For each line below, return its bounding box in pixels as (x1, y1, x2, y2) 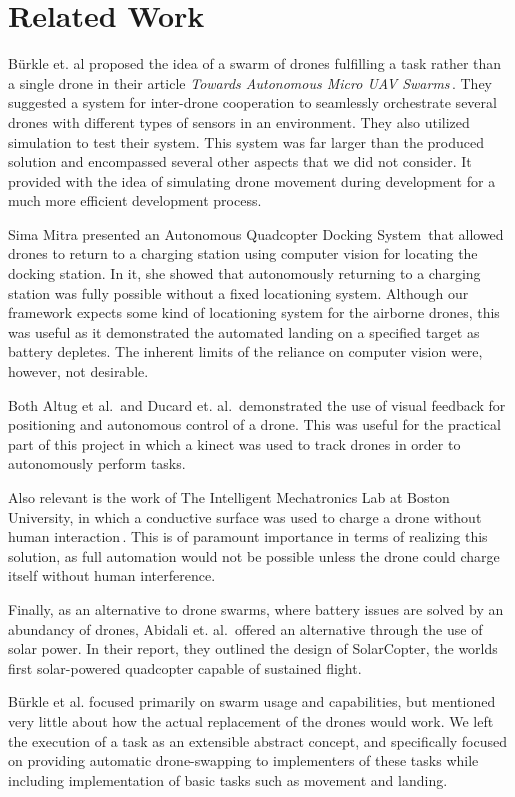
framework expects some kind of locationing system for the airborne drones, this (8, 302, 500, 323)
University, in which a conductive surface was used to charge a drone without (8, 506, 482, 527)
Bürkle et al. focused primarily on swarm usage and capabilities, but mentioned (8, 691, 496, 712)
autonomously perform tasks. (8, 453, 186, 474)
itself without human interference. (8, 565, 216, 586)
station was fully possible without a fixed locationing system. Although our (8, 282, 469, 303)
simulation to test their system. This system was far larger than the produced (8, 131, 484, 152)
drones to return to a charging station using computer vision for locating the (8, 243, 478, 264)
